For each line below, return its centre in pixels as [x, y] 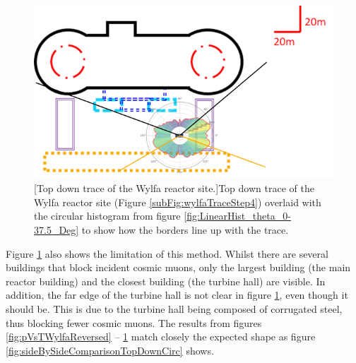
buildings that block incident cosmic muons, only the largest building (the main [178, 267]
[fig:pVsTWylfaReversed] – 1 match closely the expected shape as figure [161, 337]
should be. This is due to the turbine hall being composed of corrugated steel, [174, 308]
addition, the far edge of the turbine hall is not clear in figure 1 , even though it [177, 295]
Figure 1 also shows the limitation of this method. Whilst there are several [167, 253]
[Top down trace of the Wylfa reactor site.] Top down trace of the [174, 188]
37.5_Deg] [57, 229]
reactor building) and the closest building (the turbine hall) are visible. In [166, 281]
